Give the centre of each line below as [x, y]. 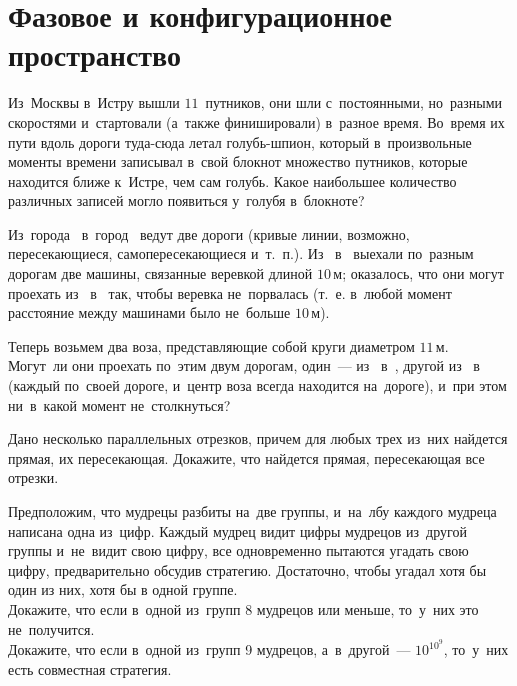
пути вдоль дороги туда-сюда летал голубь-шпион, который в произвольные [240, 141]
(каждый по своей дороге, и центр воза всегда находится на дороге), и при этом [257, 385]
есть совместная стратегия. [90, 668]
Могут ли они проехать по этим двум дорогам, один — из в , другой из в [244, 365]
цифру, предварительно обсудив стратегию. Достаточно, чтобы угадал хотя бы [247, 569]
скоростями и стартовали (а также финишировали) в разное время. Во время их [256, 121]
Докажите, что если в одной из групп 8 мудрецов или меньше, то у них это [243, 608]
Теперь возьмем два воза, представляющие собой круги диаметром [211, 345]
